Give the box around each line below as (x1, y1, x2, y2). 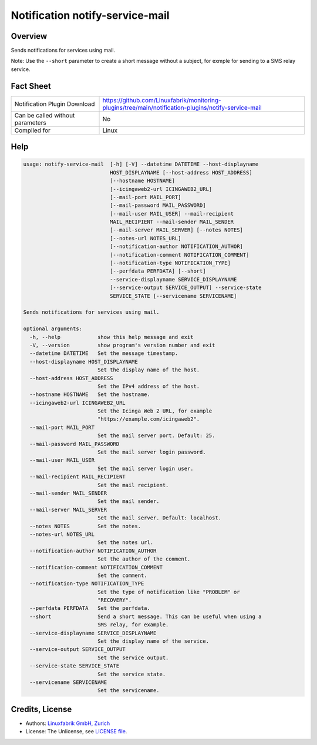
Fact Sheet (11, 81, 51, 91)
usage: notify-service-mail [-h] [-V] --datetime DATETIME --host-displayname (23, 161, 259, 167)
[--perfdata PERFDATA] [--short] (109, 268, 206, 274)
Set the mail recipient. (97, 482, 169, 488)
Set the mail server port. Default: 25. (97, 432, 215, 439)
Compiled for (14, 126, 51, 135)
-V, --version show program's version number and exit (29, 341, 215, 348)
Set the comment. (97, 572, 147, 579)
